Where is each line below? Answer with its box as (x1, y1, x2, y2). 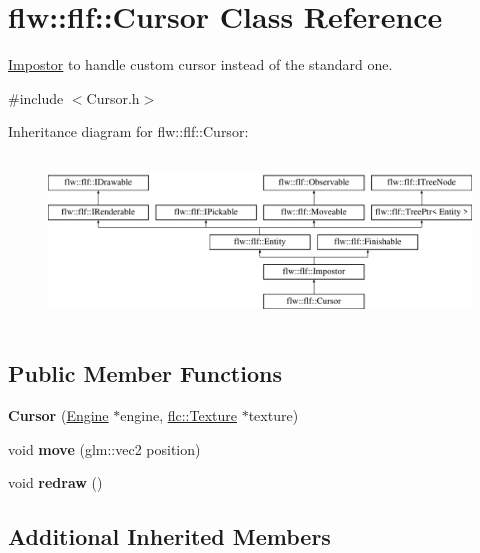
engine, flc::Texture (120, 405, 237, 426)
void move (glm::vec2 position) (8, 438, 201, 459)
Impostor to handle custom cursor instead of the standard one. (8, 54, 393, 75)
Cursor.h (86, 87, 140, 108)
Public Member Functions (8, 358, 282, 389)
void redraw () (8, 472, 103, 493)
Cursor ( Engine (8, 405, 109, 426)
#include (8, 87, 64, 108)
